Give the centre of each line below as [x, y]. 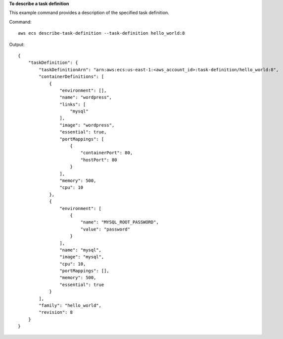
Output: [17, 44]
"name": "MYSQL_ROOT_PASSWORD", [120, 222]
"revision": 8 [56, 312]
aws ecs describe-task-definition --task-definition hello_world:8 [101, 33]
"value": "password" [105, 229]
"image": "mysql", [82, 257]
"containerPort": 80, [107, 153]
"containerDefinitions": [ [71, 77]
